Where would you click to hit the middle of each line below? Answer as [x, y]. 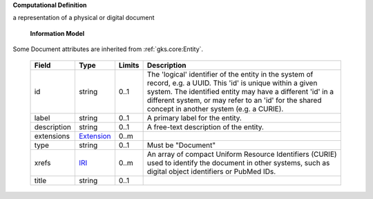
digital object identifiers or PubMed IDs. [211, 171]
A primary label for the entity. [194, 117]
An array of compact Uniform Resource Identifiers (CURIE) [242, 154]
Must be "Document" [181, 145]
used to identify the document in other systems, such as [238, 162]
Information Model [57, 33]
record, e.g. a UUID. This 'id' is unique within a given [232, 83]
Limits [129, 65]
